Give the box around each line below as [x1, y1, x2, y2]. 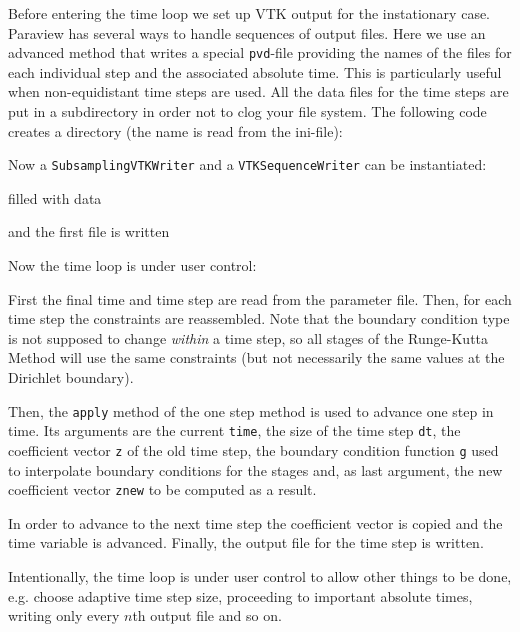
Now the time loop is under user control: [8, 255, 257, 276]
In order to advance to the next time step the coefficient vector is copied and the [8, 512, 503, 533]
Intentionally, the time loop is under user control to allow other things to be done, [8, 566, 512, 587]
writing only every [8, 605, 120, 626]
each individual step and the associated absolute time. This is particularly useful [8, 61, 502, 82]
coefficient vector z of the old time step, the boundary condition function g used [8, 439, 499, 460]
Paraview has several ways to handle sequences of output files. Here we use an [8, 22, 486, 43]
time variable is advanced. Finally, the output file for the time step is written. [8, 532, 484, 553]
